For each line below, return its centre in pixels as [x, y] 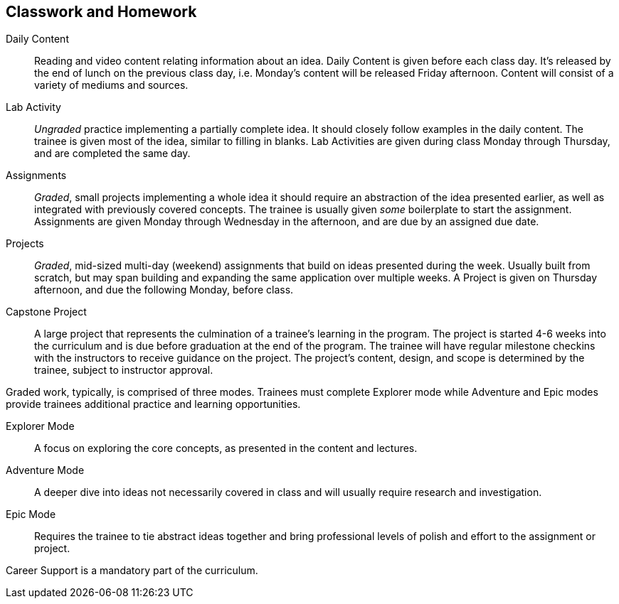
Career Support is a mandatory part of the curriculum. [132, 571]
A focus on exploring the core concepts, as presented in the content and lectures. [226, 448]
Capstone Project [46, 312]
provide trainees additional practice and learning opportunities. [153, 404]
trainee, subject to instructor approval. [124, 370]
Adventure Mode [45, 470]
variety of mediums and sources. [111, 85]
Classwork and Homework [101, 12]
